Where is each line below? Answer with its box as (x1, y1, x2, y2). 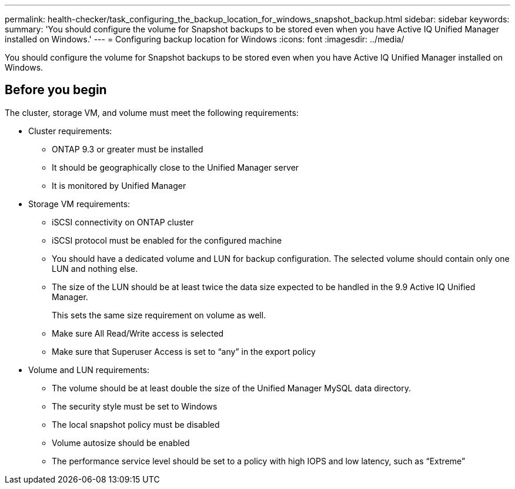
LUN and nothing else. (52, 263, 138, 274)
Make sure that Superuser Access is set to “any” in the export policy (52, 346, 316, 357)
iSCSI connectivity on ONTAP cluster (52, 217, 194, 227)
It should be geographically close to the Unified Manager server (52, 162, 299, 172)
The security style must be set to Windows (52, 401, 218, 411)
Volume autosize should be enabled (52, 437, 190, 448)
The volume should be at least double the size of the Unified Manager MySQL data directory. (52, 382, 412, 393)
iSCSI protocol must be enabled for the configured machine (52, 235, 282, 245)
